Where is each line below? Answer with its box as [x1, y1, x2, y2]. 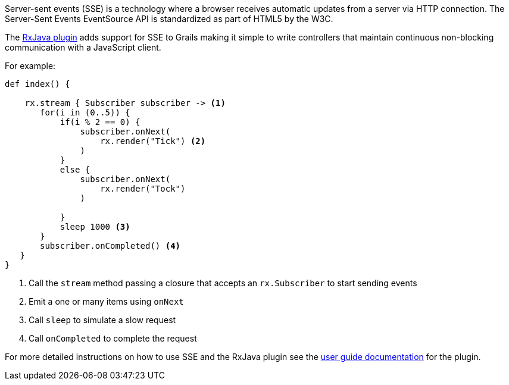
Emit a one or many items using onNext [29, 296, 184, 306]
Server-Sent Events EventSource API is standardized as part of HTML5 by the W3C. [5, 14, 333, 24]
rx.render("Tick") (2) [100, 136, 206, 146]
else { [60, 165, 90, 174]
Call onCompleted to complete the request [29, 333, 197, 343]
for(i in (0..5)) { [40, 108, 130, 117]
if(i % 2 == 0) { [60, 117, 140, 127]
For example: [5, 61, 56, 71]
